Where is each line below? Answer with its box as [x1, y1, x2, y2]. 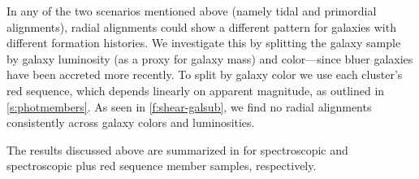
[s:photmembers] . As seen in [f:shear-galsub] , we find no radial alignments [6, 98, 372, 115]
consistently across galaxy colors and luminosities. [6, 114, 255, 131]
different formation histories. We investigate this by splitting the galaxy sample [6, 34, 401, 51]
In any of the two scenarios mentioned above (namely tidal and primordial [6, 2, 377, 19]
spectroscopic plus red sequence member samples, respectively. [6, 157, 317, 174]
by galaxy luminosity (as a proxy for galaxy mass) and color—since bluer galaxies [6, 50, 413, 67]
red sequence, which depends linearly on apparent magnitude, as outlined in [6, 81, 385, 98]
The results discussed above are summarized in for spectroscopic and [6, 141, 348, 158]
